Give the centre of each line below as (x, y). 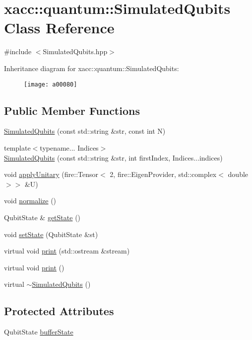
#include (18, 51)
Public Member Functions (72, 110)
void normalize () (30, 201)
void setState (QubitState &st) (51, 234)
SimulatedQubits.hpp (75, 51)
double (238, 174)
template (17, 147)
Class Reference (59, 28)
